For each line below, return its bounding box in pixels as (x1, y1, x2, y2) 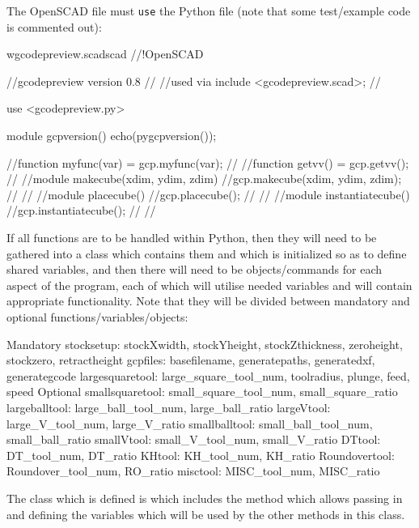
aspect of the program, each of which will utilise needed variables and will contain (6, 276, 413, 293)
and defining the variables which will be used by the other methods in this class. (6, 505, 405, 522)
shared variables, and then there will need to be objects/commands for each (6, 261, 383, 278)
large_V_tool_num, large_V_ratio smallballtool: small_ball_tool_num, (6, 415, 373, 432)
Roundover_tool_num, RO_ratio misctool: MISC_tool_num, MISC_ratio (6, 462, 380, 479)
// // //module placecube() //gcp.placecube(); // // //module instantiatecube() (6, 185, 410, 202)
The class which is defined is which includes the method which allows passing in (6, 489, 403, 506)
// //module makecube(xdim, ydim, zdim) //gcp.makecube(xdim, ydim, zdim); (6, 170, 402, 187)
